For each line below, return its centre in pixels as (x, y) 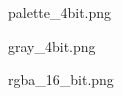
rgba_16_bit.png (61, 79)
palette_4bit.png (60, 12)
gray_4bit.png (52, 45)
